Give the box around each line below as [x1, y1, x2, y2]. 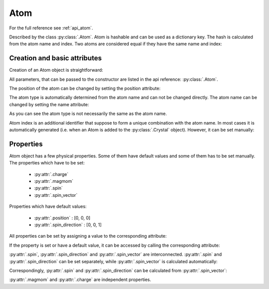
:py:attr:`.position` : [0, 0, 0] [34, 215, 91, 221]
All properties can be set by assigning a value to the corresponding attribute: [9, 233, 167, 239]
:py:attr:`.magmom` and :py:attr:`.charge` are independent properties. [9, 277, 151, 283]
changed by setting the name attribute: [9, 101, 89, 107]
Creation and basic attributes [9, 54, 102, 62]
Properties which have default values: [9, 203, 87, 209]
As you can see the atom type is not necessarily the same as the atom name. [9, 111, 167, 117]
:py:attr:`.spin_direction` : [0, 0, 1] [34, 222, 102, 228]
